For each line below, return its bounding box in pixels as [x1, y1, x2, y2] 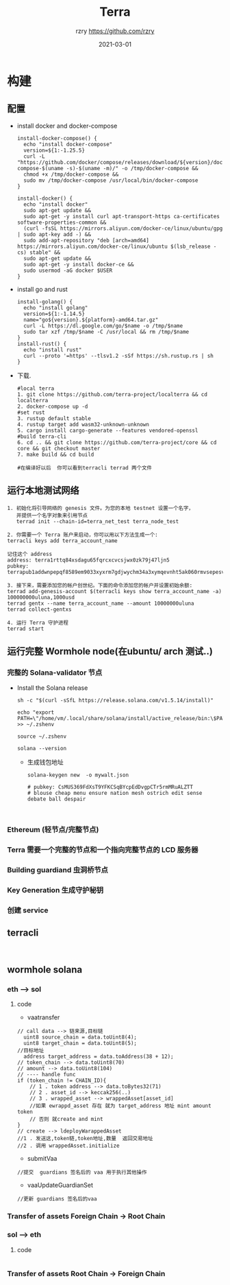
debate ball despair [27, 796, 86, 803]
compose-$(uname [16, 165, 64, 172]
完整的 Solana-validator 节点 [7, 667, 103, 677]
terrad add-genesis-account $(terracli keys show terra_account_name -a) [7, 588, 222, 594]
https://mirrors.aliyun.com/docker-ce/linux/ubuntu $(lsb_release [16, 243, 211, 250]
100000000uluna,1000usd [7, 594, 75, 601]
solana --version [16, 745, 67, 752]
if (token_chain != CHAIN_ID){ [16, 1077, 107, 1085]
